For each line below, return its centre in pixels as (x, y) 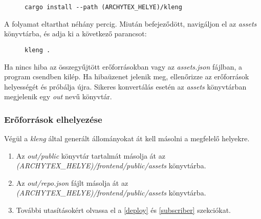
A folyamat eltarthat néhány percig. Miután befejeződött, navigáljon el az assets (130, 23)
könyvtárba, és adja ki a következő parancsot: (75, 34)
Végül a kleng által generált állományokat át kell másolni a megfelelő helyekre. (127, 138)
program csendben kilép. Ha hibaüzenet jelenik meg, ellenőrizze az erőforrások (127, 76)
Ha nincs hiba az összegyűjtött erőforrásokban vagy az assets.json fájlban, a (123, 66)
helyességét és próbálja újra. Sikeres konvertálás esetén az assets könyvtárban (125, 86)
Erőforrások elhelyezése (53, 119)
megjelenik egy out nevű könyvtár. (58, 96)
